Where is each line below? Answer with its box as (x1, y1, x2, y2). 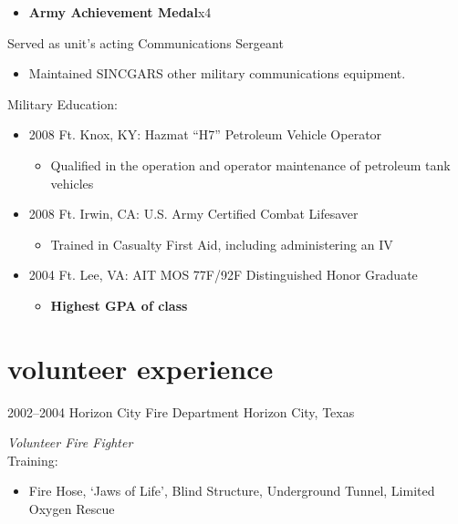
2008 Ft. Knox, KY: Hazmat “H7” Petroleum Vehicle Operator (28, 125, 382, 144)
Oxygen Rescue (28, 499, 115, 519)
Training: (7, 450, 58, 469)
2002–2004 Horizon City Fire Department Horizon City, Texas (7, 402, 355, 421)
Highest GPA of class (50, 295, 188, 314)
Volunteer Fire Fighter (7, 433, 133, 452)
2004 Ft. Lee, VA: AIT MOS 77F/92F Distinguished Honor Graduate (28, 265, 418, 284)
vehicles (50, 173, 94, 192)
